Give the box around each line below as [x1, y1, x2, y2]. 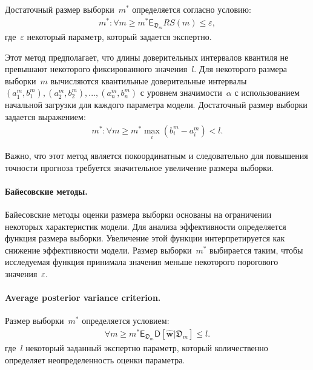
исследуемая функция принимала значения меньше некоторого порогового [5, 255, 278, 268]
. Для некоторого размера [194, 62, 287, 75]
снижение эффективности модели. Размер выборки [5, 243, 192, 256]
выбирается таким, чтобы [209, 243, 303, 256]
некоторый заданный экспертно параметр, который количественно [25, 341, 268, 354]
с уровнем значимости [140, 86, 222, 99]
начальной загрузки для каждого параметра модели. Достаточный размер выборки [5, 98, 308, 111]
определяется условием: [82, 314, 170, 327]
